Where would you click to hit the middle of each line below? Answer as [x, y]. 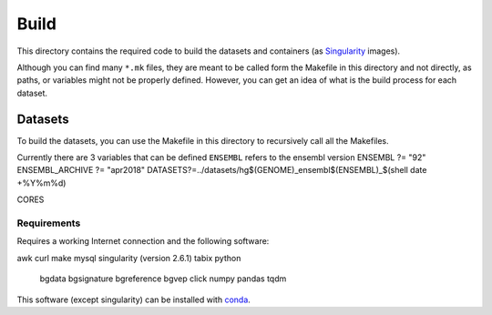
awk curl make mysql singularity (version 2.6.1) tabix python [129, 258]
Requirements [49, 223]
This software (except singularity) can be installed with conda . [133, 300]
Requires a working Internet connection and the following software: [143, 241]
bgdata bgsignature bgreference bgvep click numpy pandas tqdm [163, 279]
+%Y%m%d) [41, 183]
